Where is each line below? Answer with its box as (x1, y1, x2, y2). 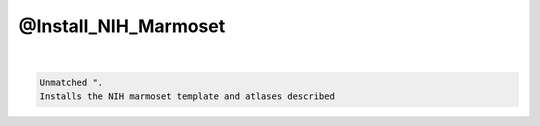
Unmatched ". (39, 76, 104, 88)
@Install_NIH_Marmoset (18, 15, 226, 37)
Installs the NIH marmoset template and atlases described (39, 90, 335, 102)
